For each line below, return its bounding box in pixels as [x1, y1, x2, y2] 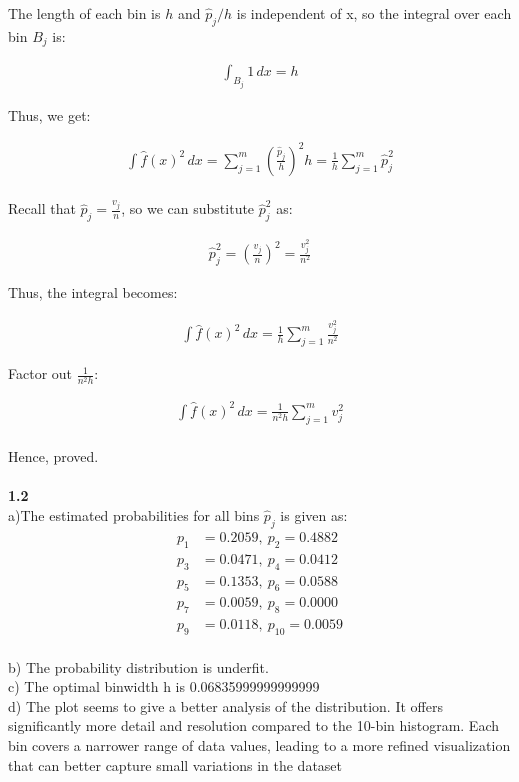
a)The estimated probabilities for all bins [8, 505, 260, 526]
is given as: [280, 505, 348, 526]
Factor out [8, 363, 73, 384]
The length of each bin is [8, 3, 161, 23]
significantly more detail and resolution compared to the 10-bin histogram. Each [8, 715, 499, 736]
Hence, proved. [8, 446, 99, 467]
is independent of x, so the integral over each [236, 3, 512, 23]
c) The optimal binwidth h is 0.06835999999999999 [8, 676, 320, 697]
